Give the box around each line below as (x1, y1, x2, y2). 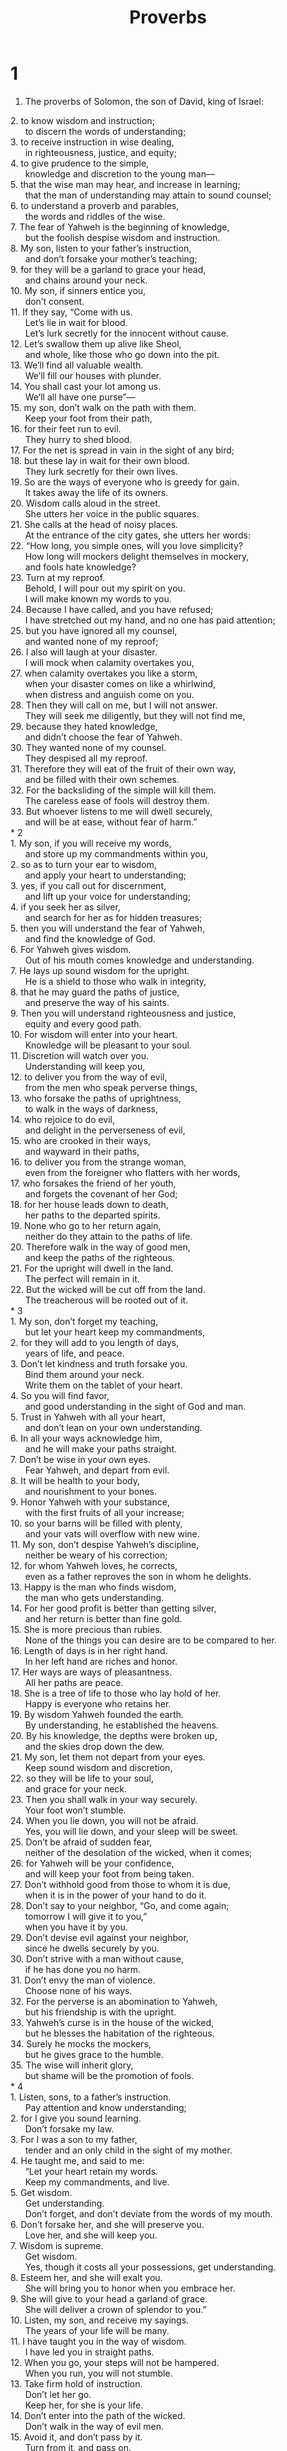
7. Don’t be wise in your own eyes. (10, 1453, 151, 1465)
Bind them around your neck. (24, 1368, 145, 1380)
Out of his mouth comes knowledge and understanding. (24, 954, 255, 966)
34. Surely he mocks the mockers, (10, 2037, 152, 2050)
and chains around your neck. (24, 274, 148, 286)
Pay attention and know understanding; (24, 2101, 187, 2113)
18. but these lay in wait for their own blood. (10, 454, 190, 466)
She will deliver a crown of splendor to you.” (24, 2303, 207, 2315)
